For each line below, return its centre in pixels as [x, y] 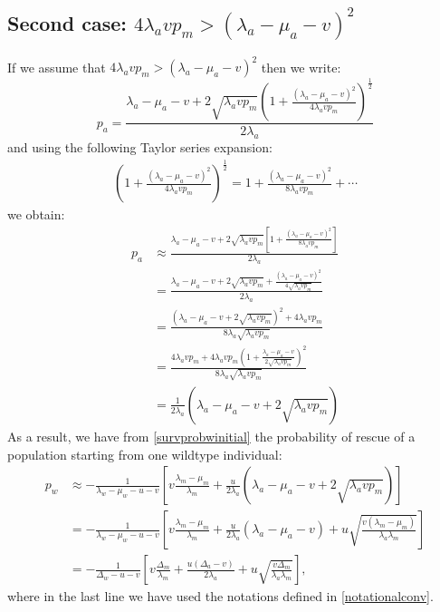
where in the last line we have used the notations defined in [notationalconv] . [220, 596]
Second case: [67, 22]
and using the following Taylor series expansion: [140, 147]
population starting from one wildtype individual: [145, 454]
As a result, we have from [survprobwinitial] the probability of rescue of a [211, 436]
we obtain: [36, 214]
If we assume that [57, 67]
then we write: [301, 67]
